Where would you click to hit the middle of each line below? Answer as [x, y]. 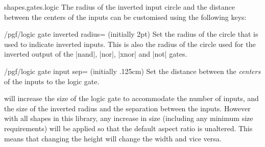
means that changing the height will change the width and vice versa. [113, 138]
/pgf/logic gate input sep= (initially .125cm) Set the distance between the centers [132, 71]
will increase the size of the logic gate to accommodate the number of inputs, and [131, 98]
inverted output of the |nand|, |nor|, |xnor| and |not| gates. [96, 54]
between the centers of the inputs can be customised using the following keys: [125, 17]
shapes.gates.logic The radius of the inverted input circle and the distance [120, 7]
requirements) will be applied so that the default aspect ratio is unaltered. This [128, 128]
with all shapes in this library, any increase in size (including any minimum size [129, 118]
